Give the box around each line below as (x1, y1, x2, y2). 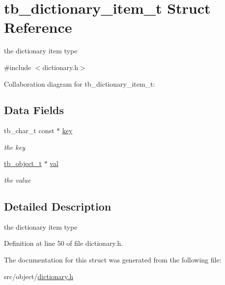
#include (4, 62, 31, 72)
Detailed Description (4, 199, 112, 214)
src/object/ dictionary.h (4, 271, 73, 281)
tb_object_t (4, 158, 42, 168)
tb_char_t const (4, 125, 55, 136)
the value (4, 175, 31, 185)
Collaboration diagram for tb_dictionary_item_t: (4, 78, 155, 89)
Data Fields (4, 102, 64, 118)
